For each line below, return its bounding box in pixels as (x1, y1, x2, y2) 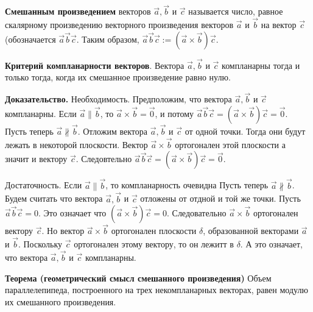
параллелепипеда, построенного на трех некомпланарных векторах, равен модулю (5, 283, 308, 296)
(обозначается (5, 32, 56, 45)
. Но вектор (41, 224, 85, 237)
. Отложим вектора (77, 125, 147, 138)
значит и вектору (5, 152, 68, 165)
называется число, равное (188, 5, 283, 18)
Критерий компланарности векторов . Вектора (5, 58, 185, 71)
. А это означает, (240, 238, 303, 250)
